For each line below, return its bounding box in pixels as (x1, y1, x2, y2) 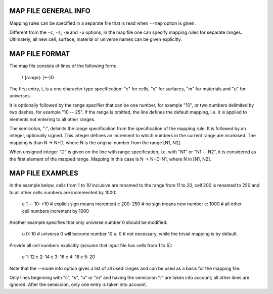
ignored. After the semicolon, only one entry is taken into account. (9, 281, 147, 287)
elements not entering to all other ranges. (9, 116, 96, 122)
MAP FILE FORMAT (9, 49, 70, 58)
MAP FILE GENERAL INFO (9, 7, 90, 15)
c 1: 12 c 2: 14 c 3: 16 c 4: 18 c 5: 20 (22, 254, 96, 260)
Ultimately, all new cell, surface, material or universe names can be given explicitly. (9, 36, 182, 42)
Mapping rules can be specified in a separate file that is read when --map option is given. (9, 20, 196, 26)
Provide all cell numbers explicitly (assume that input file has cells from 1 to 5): (9, 242, 172, 248)
